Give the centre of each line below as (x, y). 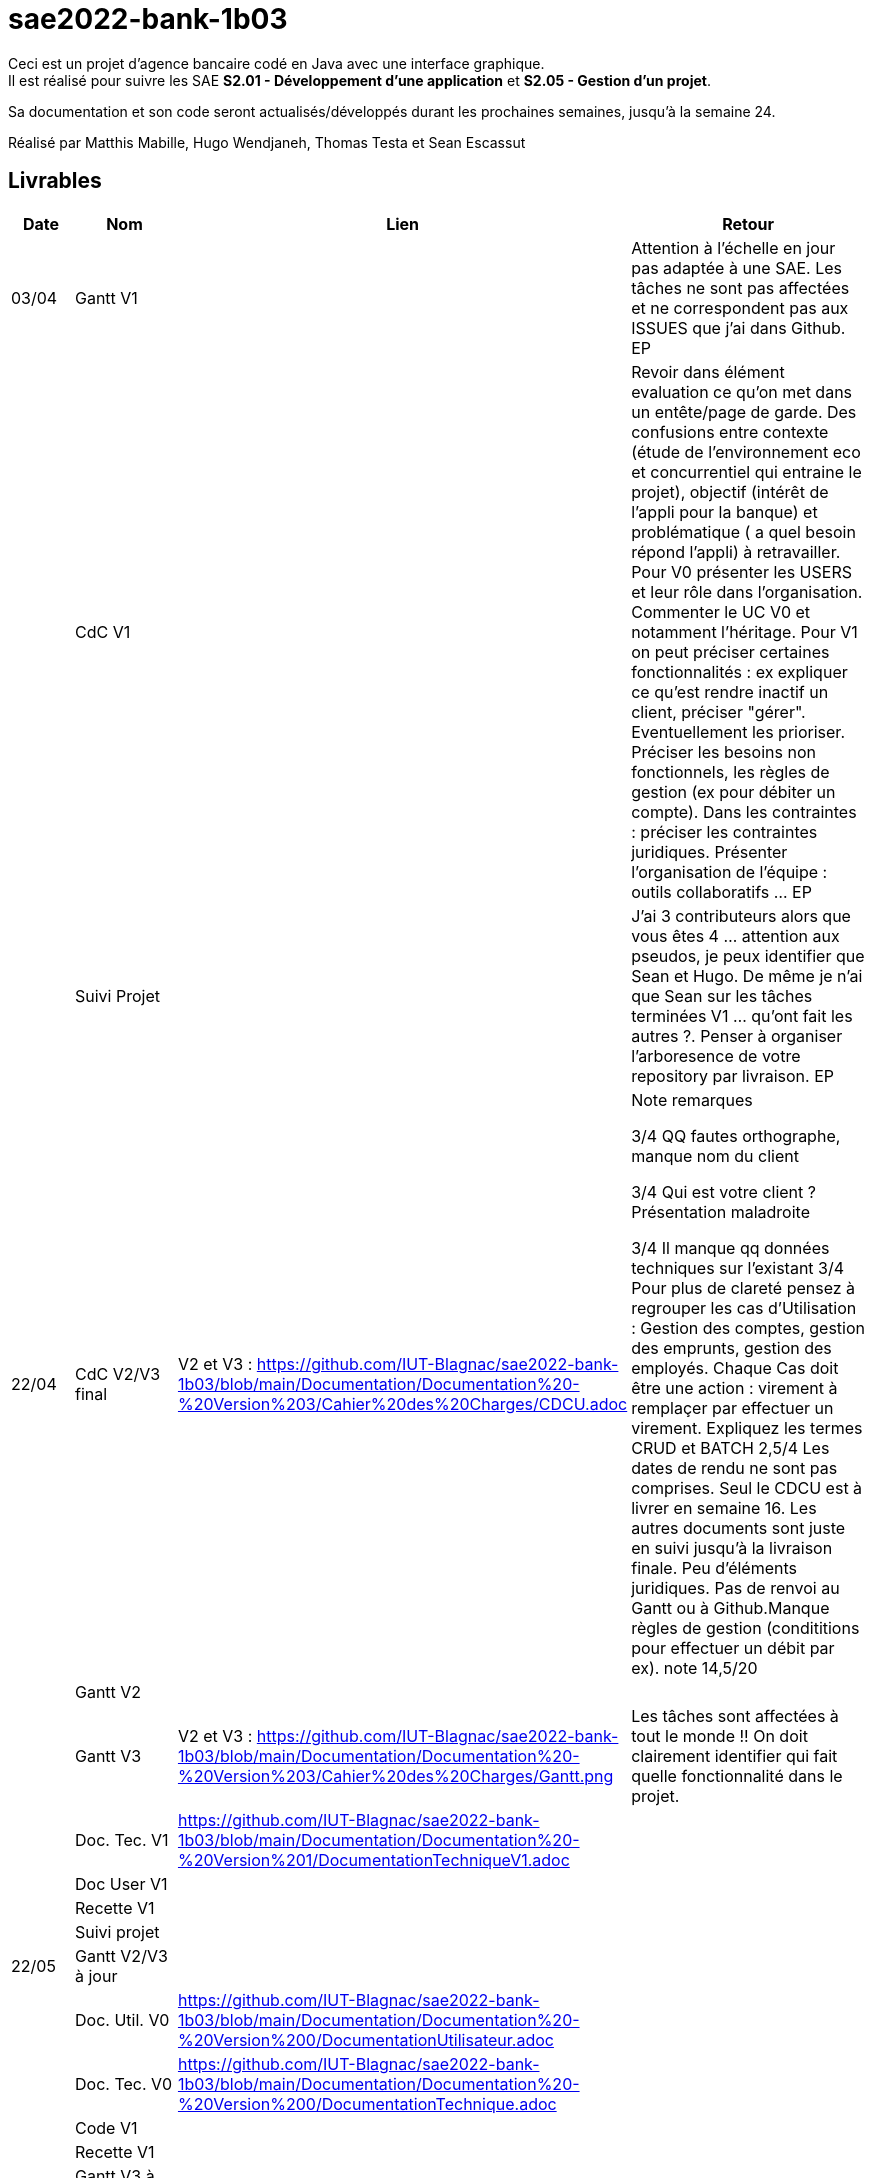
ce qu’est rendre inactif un (730, 691)
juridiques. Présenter (709, 851)
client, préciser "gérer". (718, 711)
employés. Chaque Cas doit (735, 1367)
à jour (96, 1975)
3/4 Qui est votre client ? (723, 1191)
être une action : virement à (734, 1387)
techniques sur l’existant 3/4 (738, 1267)
